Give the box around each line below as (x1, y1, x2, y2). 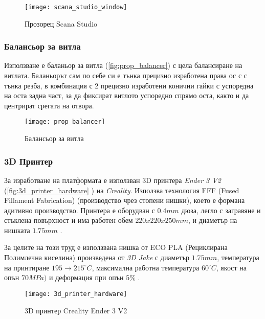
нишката (4, 224, 30, 235)
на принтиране (4, 262, 50, 272)
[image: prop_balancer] (25, 118, 105, 126)
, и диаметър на (188, 215, 237, 225)
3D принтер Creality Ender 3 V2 (25, 305, 127, 315)
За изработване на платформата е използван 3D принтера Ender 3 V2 (4, 174, 221, 185)
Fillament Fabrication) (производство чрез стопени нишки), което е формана (4, 195, 245, 206)
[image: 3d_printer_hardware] (25, 290, 127, 298)
